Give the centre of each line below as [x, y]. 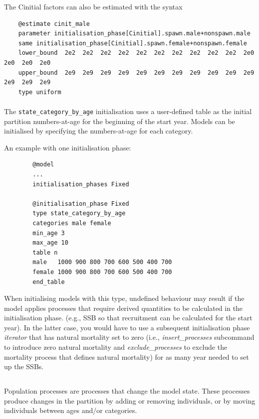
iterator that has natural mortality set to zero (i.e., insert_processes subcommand [129, 337]
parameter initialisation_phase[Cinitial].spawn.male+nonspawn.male [134, 34]
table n [45, 252]
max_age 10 [50, 243]
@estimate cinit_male [54, 24]
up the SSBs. [24, 366]
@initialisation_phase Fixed [81, 204]
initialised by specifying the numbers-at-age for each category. [99, 131]
